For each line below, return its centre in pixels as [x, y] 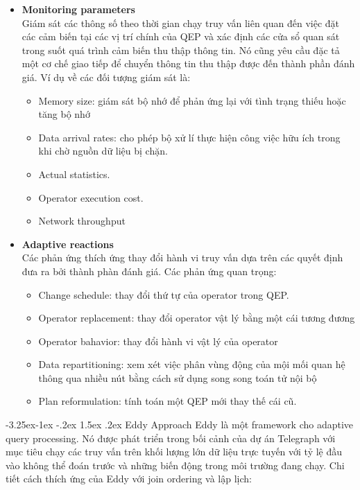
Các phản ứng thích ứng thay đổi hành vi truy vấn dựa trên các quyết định [182, 257]
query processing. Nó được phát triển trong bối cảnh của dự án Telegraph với [171, 438]
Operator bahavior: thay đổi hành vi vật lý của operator [158, 341]
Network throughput [82, 221]
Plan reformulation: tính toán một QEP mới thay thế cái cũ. [168, 401]
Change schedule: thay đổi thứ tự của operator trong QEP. [164, 294]
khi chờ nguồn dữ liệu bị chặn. [103, 151]
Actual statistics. [74, 174]
